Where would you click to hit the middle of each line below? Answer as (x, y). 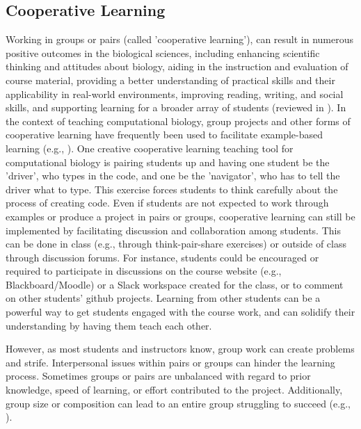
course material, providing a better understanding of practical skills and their (170, 80)
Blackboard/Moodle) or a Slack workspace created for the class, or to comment (175, 284)
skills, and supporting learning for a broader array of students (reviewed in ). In (176, 107)
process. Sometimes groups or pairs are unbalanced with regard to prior (158, 376)
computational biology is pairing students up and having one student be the (168, 162)
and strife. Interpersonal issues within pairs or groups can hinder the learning (170, 362)
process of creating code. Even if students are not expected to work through (167, 203)
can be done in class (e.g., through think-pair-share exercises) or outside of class (176, 244)
